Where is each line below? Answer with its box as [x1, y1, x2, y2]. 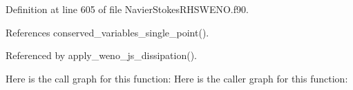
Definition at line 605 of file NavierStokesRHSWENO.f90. [6, 2, 249, 16]
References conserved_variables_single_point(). [6, 25, 209, 39]
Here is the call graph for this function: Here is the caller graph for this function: [6, 71, 348, 85]
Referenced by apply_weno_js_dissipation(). [6, 48, 197, 63]
